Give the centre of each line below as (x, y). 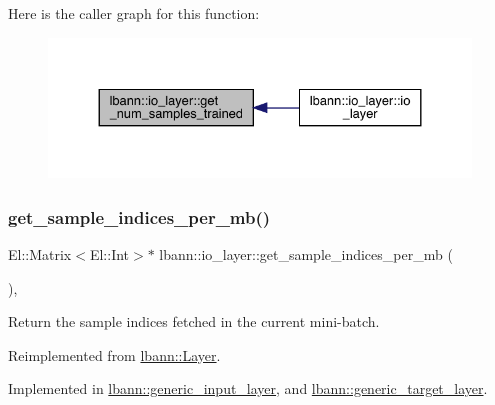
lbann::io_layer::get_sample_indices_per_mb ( (306, 253)
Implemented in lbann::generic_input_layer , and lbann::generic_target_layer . (248, 388)
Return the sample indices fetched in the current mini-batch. (194, 321)
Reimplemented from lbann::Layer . (114, 354)
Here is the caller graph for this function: (134, 13)
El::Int (109, 253)
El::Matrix (40, 253)
